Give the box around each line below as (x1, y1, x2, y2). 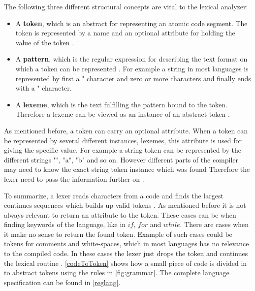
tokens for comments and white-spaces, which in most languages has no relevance (4, 238, 249, 249)
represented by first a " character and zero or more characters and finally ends (15, 73, 251, 83)
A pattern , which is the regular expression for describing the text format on (15, 54, 248, 64)
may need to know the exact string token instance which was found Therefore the (4, 164, 250, 174)
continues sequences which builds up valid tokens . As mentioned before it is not (4, 200, 246, 210)
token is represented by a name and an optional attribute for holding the (15, 28, 235, 38)
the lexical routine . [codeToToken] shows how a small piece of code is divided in (4, 258, 247, 268)
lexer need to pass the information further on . (4, 173, 144, 184)
